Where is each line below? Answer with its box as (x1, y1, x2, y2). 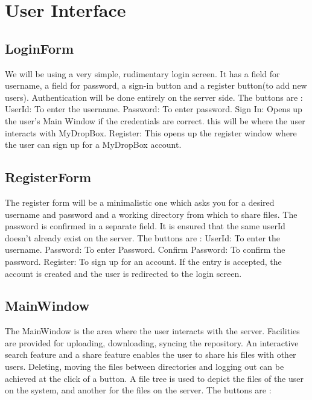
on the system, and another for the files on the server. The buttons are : (5, 384, 272, 396)
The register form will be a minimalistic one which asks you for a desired (5, 195, 275, 208)
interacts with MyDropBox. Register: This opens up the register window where (5, 126, 297, 139)
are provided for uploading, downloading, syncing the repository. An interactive (5, 336, 299, 349)
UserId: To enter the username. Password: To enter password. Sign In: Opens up (5, 103, 302, 115)
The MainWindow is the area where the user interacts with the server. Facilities (5, 325, 300, 337)
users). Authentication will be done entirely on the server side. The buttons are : (5, 90, 303, 103)
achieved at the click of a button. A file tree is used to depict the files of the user (5, 372, 304, 384)
